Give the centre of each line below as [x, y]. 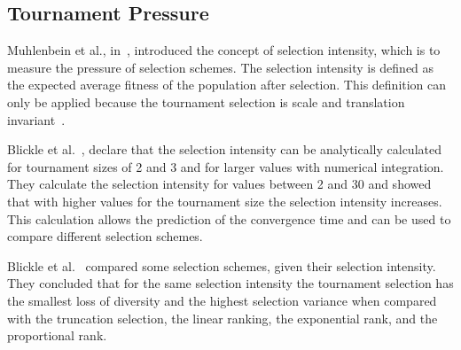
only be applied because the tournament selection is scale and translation [206, 101]
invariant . [36, 119]
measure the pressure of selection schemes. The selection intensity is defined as [221, 67]
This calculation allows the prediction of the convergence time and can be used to [229, 218]
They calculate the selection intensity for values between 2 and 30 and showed [219, 184]
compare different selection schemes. [105, 236]
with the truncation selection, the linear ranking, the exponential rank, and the [223, 318]
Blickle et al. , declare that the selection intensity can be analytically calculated [224, 149]
